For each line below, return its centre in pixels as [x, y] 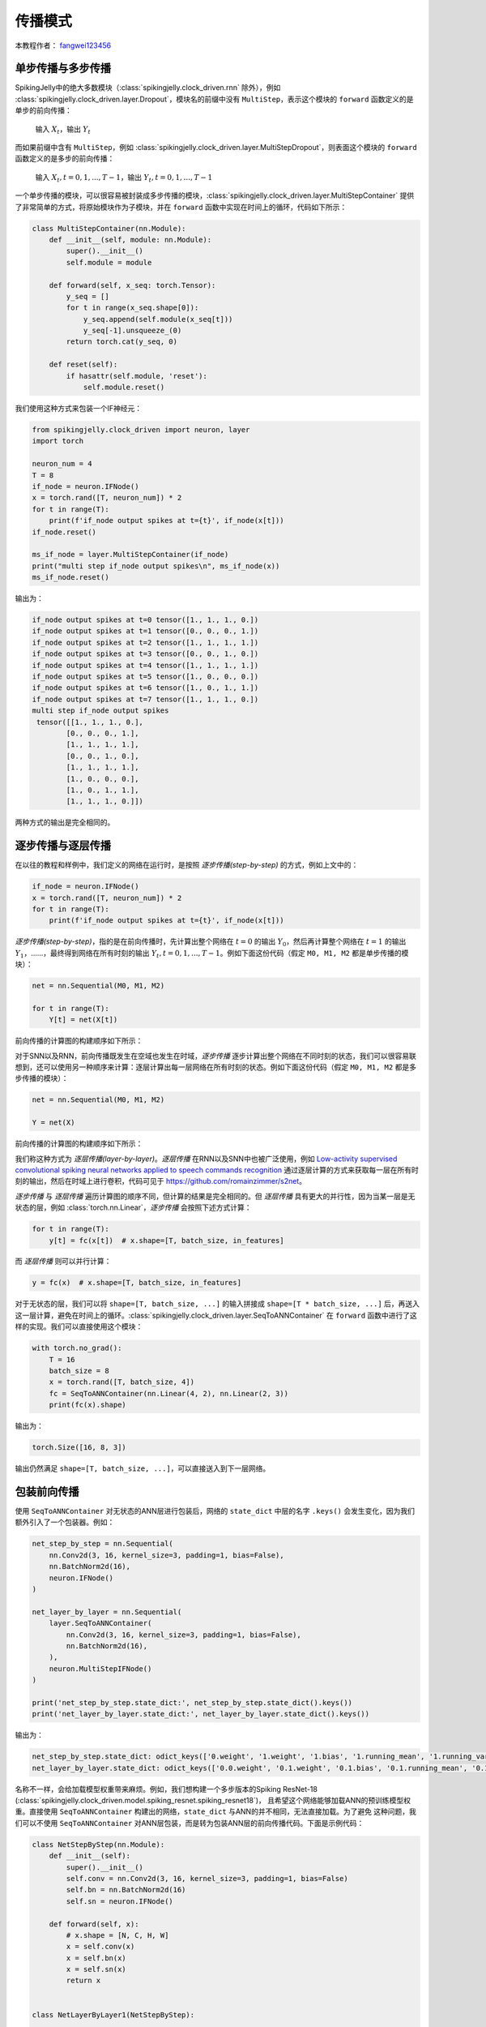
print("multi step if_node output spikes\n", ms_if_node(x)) [156, 566]
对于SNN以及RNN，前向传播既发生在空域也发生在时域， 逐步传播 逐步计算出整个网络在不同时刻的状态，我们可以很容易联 [216, 1056]
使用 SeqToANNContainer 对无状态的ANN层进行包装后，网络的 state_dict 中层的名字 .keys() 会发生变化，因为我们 [215, 1511]
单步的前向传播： [43, 110]
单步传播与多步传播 [63, 69]
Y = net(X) [53, 1123]
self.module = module [109, 262]
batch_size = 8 [79, 1371]
